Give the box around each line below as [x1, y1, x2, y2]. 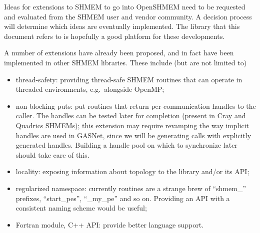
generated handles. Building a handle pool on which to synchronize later [15, 140, 237, 150]
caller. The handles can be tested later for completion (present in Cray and [15, 110, 246, 121]
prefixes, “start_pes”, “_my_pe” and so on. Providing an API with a [15, 193, 230, 203]
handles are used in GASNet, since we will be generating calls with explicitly [15, 130, 251, 140]
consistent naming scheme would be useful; [15, 203, 147, 213]
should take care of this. [15, 149, 89, 160]
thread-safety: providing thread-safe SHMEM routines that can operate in [15, 74, 242, 84]
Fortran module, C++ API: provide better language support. [15, 219, 204, 230]
